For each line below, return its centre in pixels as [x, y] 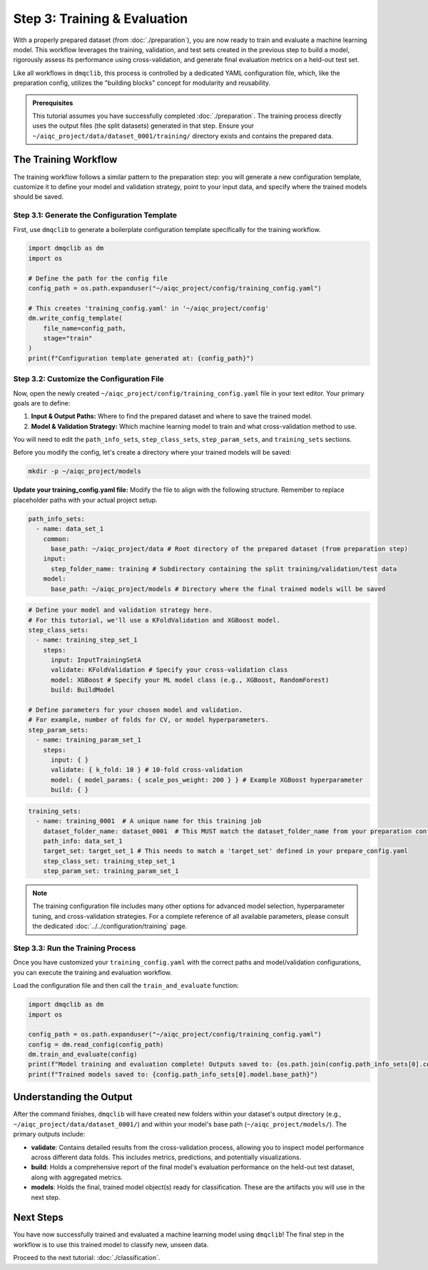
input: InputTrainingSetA [96, 660]
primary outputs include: [49, 1134]
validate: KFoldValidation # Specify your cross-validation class [169, 670]
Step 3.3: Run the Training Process [75, 948]
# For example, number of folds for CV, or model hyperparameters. [149, 720]
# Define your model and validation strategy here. [121, 610]
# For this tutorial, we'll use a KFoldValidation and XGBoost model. [154, 620]
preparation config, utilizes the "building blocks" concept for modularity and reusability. [142, 83]
